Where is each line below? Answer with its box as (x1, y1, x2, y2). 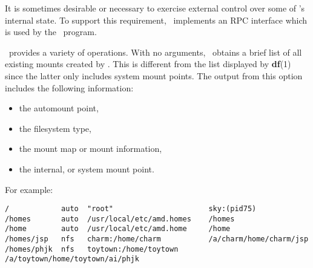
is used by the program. (5, 25, 97, 38)
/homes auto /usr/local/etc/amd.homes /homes (5, 214, 235, 223)
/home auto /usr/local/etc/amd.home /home (5, 224, 231, 234)
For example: (5, 183, 53, 195)
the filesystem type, (19, 122, 91, 134)
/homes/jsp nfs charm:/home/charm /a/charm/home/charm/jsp (5, 235, 309, 244)
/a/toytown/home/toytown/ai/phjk (5, 255, 139, 264)
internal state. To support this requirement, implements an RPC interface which (5, 13, 308, 26)
